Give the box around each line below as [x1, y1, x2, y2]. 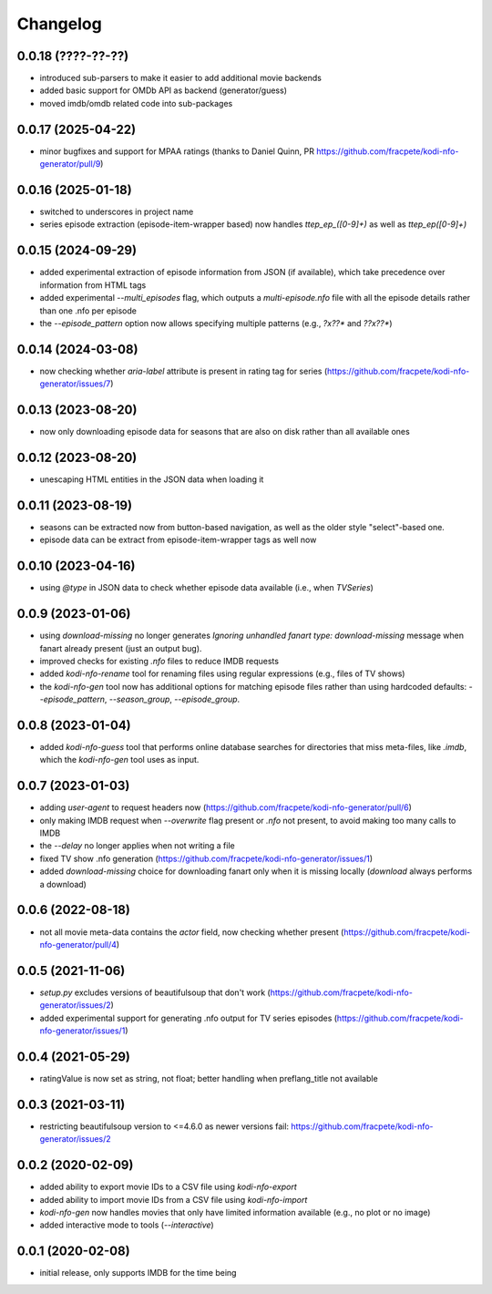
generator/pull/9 [39, 159, 101, 169]
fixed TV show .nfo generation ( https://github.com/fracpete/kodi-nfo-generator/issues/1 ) [39, 853, 374, 864]
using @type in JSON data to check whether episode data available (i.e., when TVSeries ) [39, 582, 374, 593]
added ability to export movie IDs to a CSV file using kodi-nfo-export [39, 1181, 298, 1193]
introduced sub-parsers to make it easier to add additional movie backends [39, 73, 323, 84]
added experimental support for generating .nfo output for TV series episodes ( [39, 1012, 337, 1023]
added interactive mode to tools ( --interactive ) [39, 1219, 214, 1230]
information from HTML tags [39, 279, 147, 291]
